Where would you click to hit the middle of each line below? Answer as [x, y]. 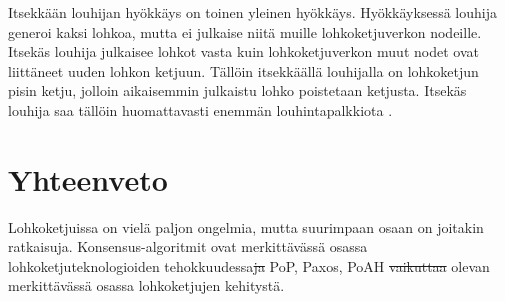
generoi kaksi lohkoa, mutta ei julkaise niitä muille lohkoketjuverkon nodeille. [245, 31]
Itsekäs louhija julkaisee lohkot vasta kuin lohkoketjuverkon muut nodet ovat [243, 51]
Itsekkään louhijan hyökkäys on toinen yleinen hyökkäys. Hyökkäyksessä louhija [252, 12]
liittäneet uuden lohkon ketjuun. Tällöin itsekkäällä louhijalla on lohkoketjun [243, 70]
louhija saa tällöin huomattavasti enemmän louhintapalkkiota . [200, 109]
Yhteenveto [88, 178]
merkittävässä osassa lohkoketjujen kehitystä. [146, 285]
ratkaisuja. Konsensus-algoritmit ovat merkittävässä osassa [188, 246]
